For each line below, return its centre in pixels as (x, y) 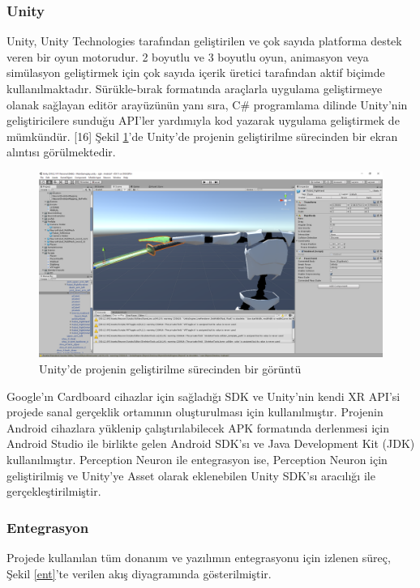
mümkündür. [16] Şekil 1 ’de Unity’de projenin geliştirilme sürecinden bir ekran (202, 136)
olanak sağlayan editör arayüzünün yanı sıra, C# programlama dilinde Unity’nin (207, 104)
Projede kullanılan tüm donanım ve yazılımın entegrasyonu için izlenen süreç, (199, 557)
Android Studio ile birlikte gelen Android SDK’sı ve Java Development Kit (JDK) (211, 443)
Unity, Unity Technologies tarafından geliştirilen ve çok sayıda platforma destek (204, 41)
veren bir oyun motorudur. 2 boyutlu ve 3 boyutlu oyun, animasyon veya (188, 56)
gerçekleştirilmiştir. (54, 491)
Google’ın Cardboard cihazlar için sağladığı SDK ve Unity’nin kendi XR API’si (204, 396)
